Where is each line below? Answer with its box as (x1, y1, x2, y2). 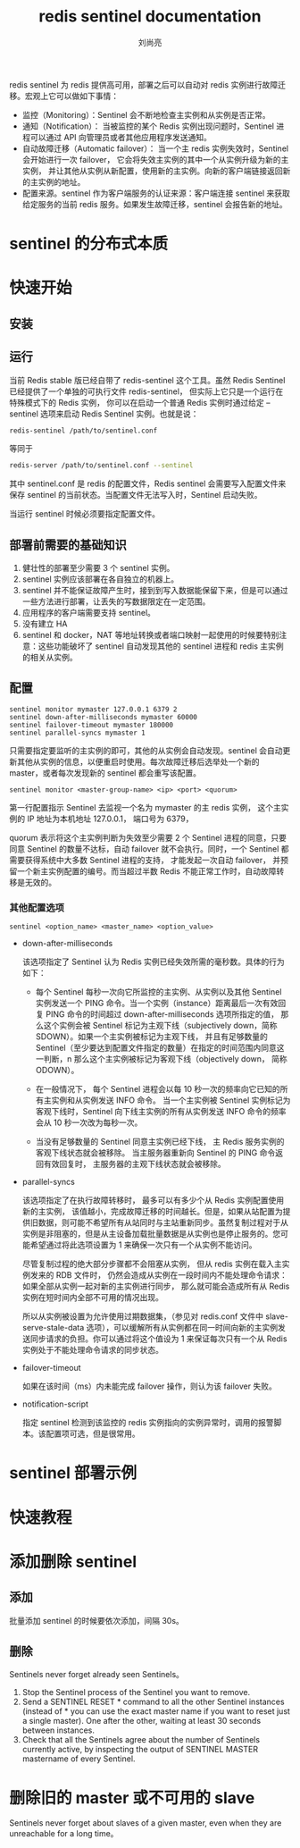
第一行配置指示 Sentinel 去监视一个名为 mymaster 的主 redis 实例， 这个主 (9, 802, 281, 812)
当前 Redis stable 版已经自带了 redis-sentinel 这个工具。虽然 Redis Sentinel (9, 374, 286, 385)
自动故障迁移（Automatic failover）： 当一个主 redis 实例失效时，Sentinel (21, 143, 288, 154)
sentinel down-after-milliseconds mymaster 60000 (9, 712, 198, 721)
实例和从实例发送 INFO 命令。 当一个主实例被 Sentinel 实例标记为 (51, 1095, 291, 1105)
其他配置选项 (9, 901, 65, 913)
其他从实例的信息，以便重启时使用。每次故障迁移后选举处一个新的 (16, 756, 260, 767)
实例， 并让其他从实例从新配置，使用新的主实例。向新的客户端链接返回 (21, 165, 283, 176)
